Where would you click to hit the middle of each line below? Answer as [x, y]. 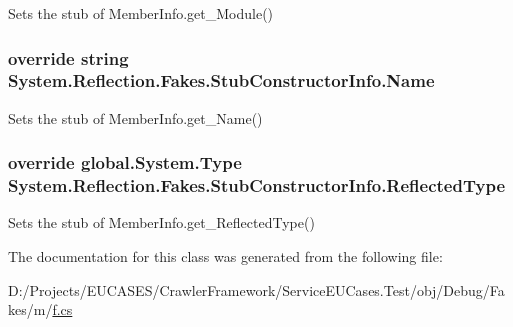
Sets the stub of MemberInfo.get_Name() [135, 117]
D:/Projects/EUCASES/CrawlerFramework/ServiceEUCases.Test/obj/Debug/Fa [256, 289]
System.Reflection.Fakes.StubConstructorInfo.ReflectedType [257, 185]
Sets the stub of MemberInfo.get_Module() [141, 13]
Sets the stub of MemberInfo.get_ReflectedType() [161, 222]
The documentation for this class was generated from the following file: [225, 256]
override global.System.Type [125, 162]
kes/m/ [30, 309]
